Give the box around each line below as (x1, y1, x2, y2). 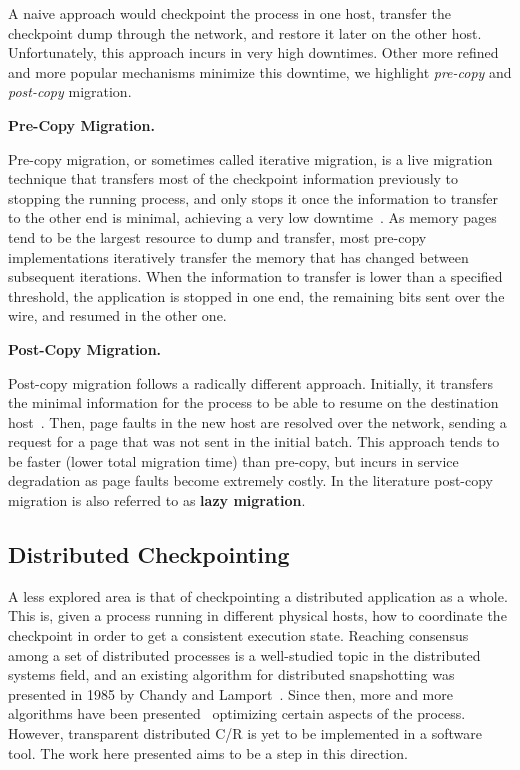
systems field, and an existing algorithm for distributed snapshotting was (8, 664, 455, 685)
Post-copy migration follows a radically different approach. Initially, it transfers (8, 372, 493, 393)
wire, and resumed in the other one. (8, 305, 227, 326)
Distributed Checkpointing (8, 539, 290, 570)
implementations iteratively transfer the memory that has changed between (8, 246, 469, 267)
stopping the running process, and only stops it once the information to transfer (8, 187, 498, 208)
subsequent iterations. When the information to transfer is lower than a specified (8, 266, 503, 287)
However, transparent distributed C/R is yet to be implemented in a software (8, 723, 482, 744)
